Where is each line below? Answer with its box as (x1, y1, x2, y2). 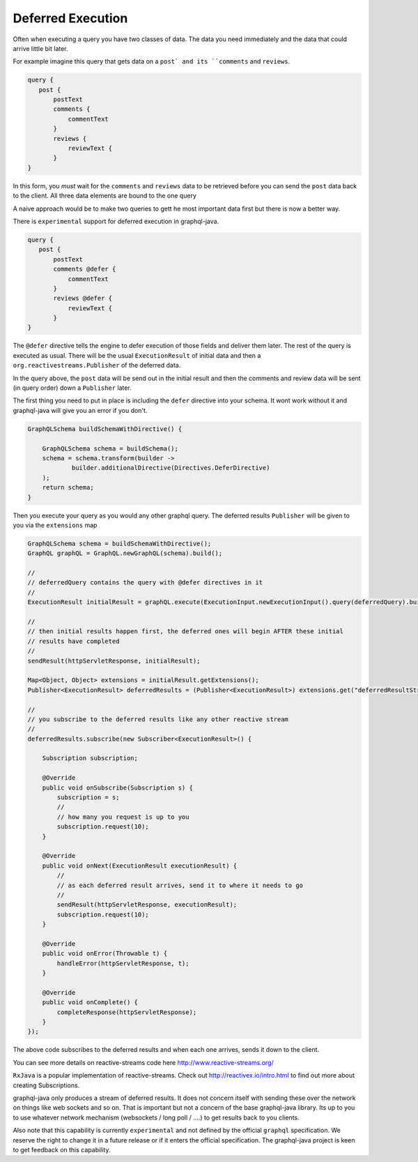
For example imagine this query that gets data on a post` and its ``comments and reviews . (13, 57, 291, 66)
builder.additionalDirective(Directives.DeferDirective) (71, 464, 270, 472)
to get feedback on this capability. (13, 1145, 111, 1154)
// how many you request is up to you (56, 813, 189, 821)
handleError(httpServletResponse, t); (56, 959, 189, 967)
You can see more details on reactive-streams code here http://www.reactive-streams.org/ (13, 1058, 274, 1066)
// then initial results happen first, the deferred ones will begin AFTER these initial (27, 628, 344, 635)
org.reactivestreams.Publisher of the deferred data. (13, 361, 181, 370)
